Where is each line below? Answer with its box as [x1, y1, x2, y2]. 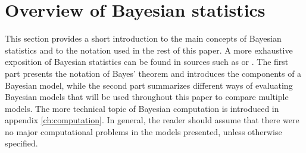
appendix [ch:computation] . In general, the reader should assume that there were [5, 114, 299, 126]
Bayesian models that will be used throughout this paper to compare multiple [5, 90, 289, 103]
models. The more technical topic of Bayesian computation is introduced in [5, 102, 279, 114]
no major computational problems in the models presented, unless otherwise [5, 125, 282, 138]
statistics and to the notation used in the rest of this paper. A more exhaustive [5, 43, 293, 56]
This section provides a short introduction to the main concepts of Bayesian [5, 32, 282, 45]
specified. [5, 137, 38, 149]
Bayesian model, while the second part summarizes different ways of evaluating [5, 79, 293, 91]
